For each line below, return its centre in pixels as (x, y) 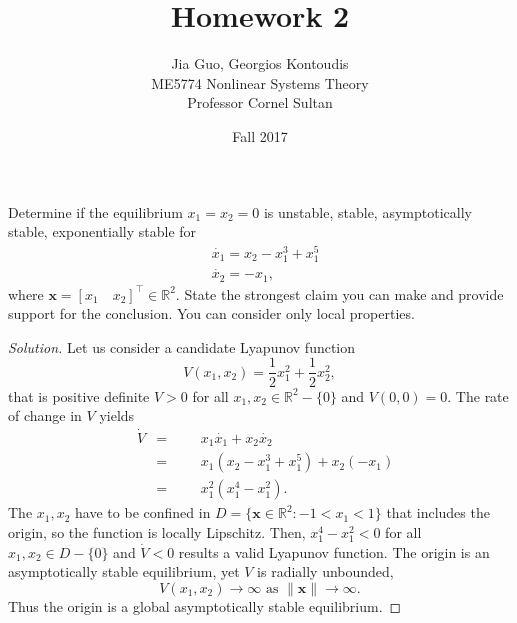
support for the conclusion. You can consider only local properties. (211, 313)
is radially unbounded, (325, 571)
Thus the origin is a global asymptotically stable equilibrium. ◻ (205, 605)
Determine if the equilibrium (95, 211)
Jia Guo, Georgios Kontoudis (260, 63)
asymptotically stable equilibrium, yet (124, 571)
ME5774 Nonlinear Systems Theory (260, 82)
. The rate (478, 395)
